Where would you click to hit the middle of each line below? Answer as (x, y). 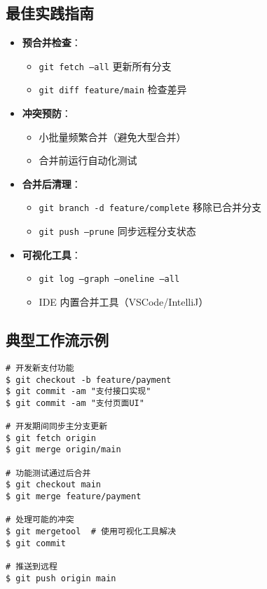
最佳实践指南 (50, 13)
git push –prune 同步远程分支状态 (117, 231)
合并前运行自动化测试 (88, 160)
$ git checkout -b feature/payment (89, 380)
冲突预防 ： (47, 113)
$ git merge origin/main (63, 450)
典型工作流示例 (57, 340)
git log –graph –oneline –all (109, 279)
